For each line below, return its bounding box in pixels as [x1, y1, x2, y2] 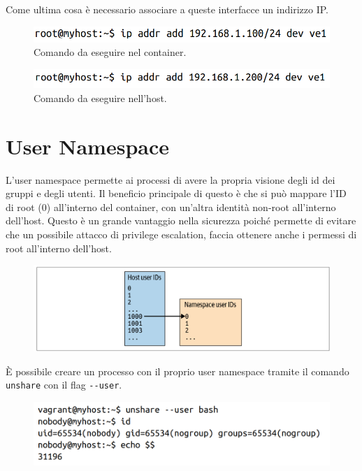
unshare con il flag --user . [6, 377, 122, 392]
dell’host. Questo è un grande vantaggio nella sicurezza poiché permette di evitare [6, 213, 356, 228]
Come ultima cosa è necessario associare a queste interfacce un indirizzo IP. [6, 2, 328, 16]
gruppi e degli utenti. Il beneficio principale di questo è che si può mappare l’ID [6, 186, 347, 201]
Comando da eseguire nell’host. [34, 90, 167, 105]
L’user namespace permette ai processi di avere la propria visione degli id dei [6, 172, 335, 187]
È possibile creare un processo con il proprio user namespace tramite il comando [6, 363, 349, 378]
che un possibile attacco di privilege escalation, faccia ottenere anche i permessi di [6, 227, 357, 242]
